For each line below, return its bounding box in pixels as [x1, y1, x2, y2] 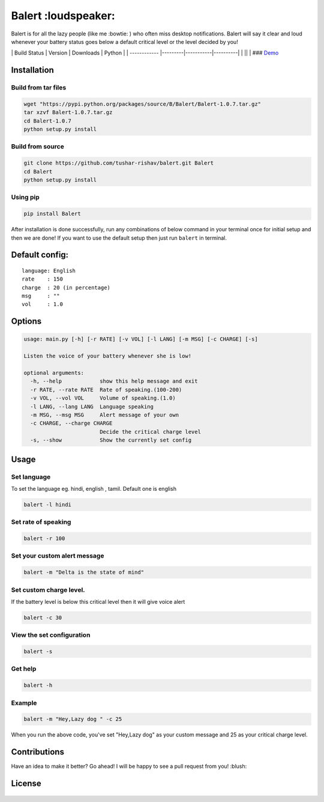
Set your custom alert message [11, 551, 104, 560]
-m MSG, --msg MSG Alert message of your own [30, 412, 179, 418]
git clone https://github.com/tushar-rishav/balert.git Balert [23, 160, 214, 166]
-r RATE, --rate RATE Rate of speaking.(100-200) [30, 386, 182, 393]
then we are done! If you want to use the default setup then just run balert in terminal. [11, 234, 227, 242]
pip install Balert [23, 210, 81, 217]
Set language [11, 472, 51, 481]
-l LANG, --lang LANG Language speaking [30, 403, 154, 410]
